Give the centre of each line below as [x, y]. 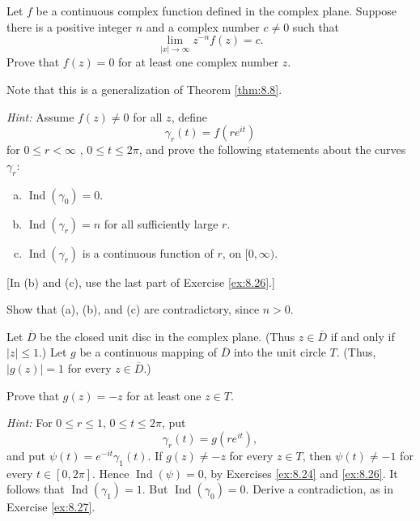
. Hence [111, 473]
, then [317, 455]
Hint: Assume [40, 116]
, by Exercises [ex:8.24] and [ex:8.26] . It [301, 473]
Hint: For [30, 423]
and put [26, 455]
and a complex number [203, 26]
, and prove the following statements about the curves [272, 149]
